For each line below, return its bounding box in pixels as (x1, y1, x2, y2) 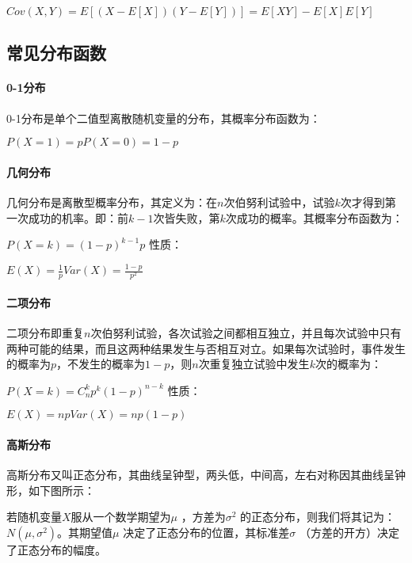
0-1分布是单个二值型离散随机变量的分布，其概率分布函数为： (6, 109, 321, 126)
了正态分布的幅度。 (6, 541, 106, 557)
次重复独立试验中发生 (198, 356, 310, 372)
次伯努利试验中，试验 (223, 193, 335, 210)
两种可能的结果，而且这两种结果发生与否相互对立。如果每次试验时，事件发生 (6, 340, 406, 356)
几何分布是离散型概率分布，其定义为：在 (6, 193, 217, 210)
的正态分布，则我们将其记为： (240, 508, 396, 525)
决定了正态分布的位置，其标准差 (123, 523, 290, 540)
